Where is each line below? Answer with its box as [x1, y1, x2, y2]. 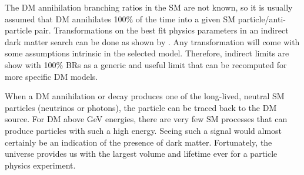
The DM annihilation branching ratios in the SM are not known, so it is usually [5, 1, 293, 13]
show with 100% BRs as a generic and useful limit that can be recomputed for [5, 58, 287, 70]
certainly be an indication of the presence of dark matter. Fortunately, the [5, 136, 272, 148]
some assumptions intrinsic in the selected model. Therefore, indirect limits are [5, 47, 289, 59]
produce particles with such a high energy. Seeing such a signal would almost [5, 124, 282, 136]
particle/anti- [238, 12, 286, 25]
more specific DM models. [5, 70, 98, 82]
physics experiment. [5, 159, 76, 171]
